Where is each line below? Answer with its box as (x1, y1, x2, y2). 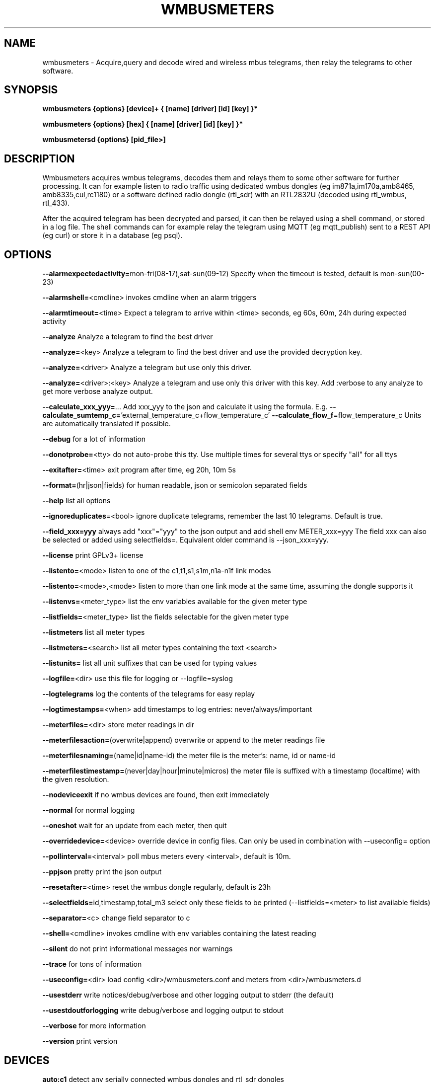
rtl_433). (42, 199, 70, 208)
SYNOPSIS (4, 83, 58, 96)
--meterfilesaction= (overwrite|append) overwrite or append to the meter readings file (42, 736, 325, 745)
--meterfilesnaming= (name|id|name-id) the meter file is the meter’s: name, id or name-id (42, 751, 336, 760)
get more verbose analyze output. (42, 387, 153, 396)
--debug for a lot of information (42, 435, 146, 444)
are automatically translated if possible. (42, 419, 171, 428)
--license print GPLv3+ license (42, 551, 144, 560)
